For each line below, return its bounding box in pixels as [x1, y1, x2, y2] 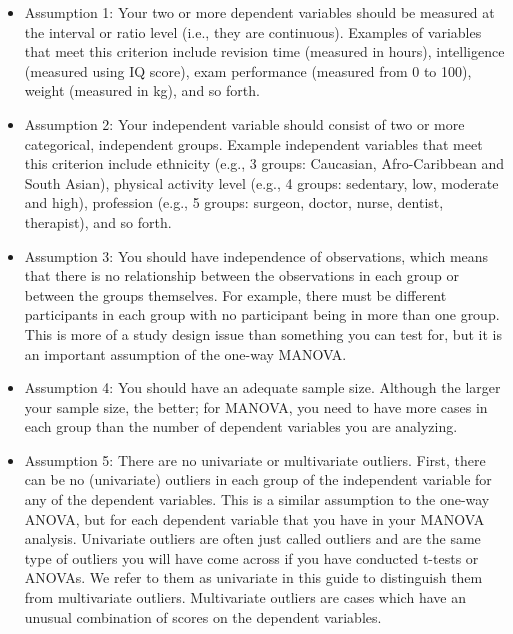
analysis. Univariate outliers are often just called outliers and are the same [24, 528, 481, 549]
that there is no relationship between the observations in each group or [24, 265, 459, 286]
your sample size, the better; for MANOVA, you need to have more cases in [24, 396, 488, 417]
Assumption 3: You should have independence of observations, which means [24, 245, 489, 266]
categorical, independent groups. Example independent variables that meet [24, 133, 483, 154]
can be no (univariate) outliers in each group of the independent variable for [24, 469, 492, 490]
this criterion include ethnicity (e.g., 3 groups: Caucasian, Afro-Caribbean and [24, 153, 505, 174]
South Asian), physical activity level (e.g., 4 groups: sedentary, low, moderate [24, 172, 499, 193]
